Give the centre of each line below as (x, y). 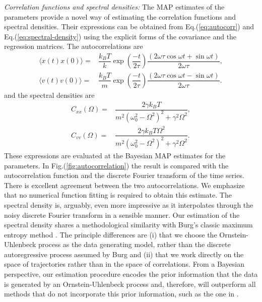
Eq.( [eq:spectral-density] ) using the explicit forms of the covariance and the (120, 36)
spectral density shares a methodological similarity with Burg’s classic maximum (128, 225)
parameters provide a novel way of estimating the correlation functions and (120, 16)
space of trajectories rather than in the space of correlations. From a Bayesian (124, 264)
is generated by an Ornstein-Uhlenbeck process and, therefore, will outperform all (130, 284)
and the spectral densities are (49, 95)
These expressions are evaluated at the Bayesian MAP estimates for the (115, 155)
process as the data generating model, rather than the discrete (135, 244)
